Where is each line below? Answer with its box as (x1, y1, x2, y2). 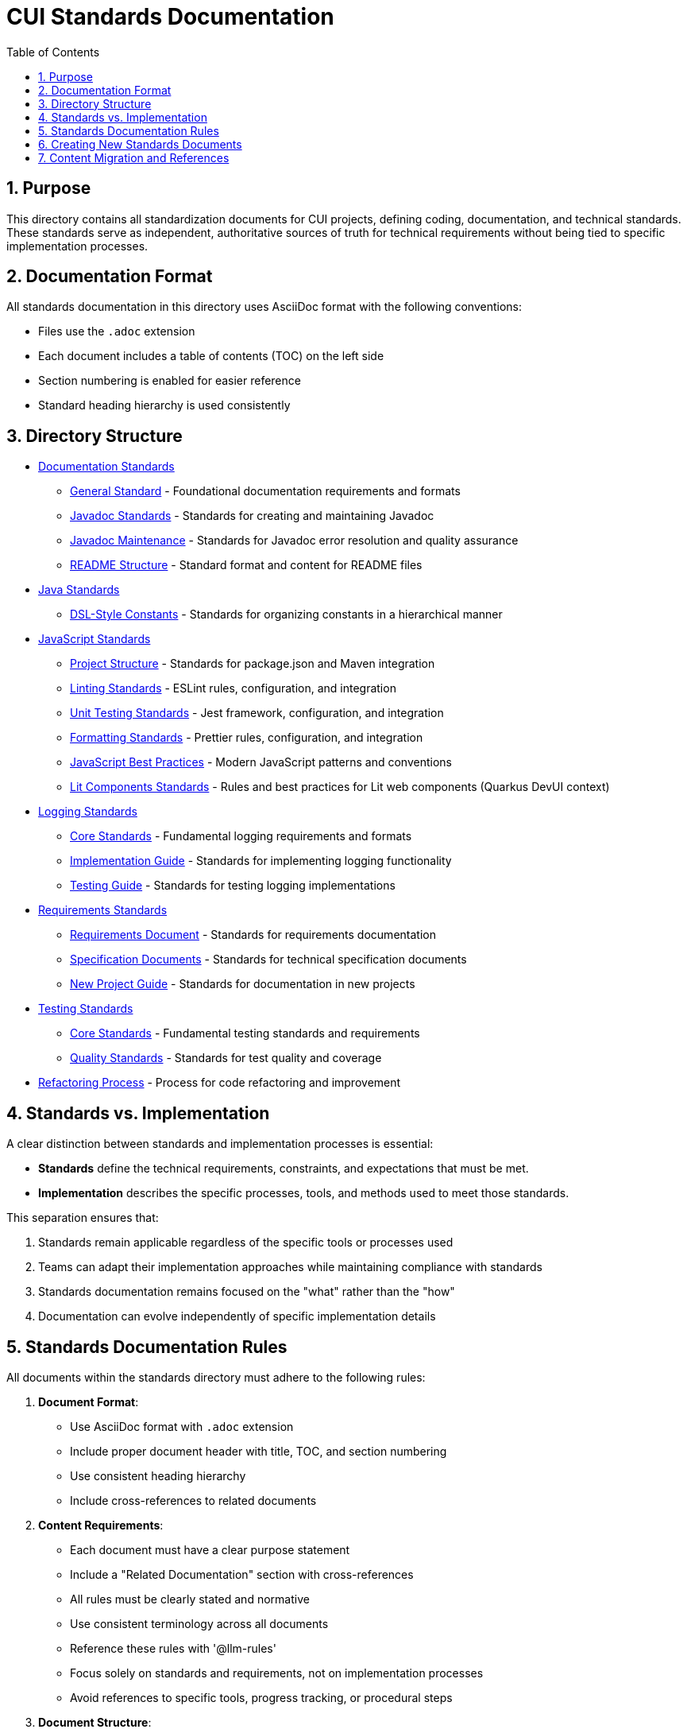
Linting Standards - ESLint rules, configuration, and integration (70, 681, 396, 696)
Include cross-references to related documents (70, 1493, 317, 1507)
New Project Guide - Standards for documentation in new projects (70, 977, 415, 991)
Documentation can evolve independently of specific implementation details (38, 1309, 436, 1324)
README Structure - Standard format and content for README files (70, 558, 423, 572)
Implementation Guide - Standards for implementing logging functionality (70, 854, 452, 868)
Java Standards (38, 583, 120, 597)
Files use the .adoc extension (38, 324, 195, 339)
